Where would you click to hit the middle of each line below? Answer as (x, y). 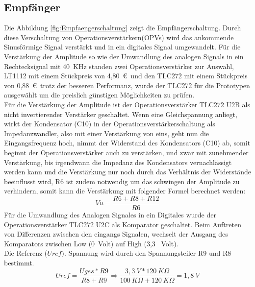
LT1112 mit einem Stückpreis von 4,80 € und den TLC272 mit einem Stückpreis (126, 76)
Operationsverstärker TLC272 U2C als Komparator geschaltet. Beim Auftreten (123, 224)
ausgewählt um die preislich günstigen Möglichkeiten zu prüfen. (99, 95)
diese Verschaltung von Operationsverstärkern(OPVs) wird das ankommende (119, 37)
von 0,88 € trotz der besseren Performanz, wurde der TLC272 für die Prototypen (127, 85)
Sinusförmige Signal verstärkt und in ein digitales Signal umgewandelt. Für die (122, 47)
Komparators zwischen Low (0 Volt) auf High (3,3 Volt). (91, 243)
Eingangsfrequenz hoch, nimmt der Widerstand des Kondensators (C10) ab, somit (127, 143)
